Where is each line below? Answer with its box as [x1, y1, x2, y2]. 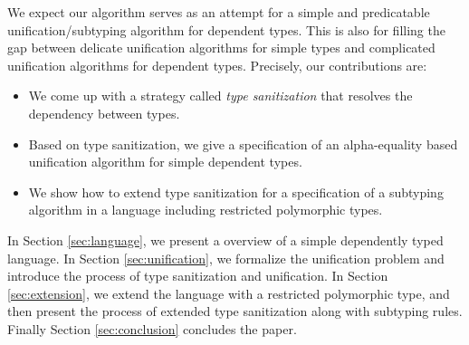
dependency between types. [28, 103, 180, 122]
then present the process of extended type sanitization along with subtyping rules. [7, 302, 463, 321]
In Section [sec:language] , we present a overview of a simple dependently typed [7, 230, 444, 249]
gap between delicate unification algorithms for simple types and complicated [7, 38, 435, 57]
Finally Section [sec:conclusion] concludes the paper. [7, 319, 297, 338]
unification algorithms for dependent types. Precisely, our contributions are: [7, 55, 427, 74]
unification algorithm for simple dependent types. [28, 152, 302, 171]
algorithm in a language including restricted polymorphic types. [28, 200, 383, 219]
